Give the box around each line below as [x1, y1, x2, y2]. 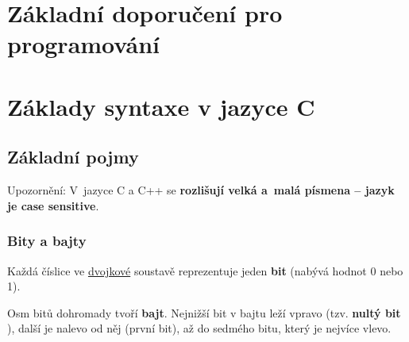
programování [7, 28, 160, 60]
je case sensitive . [7, 197, 99, 213]
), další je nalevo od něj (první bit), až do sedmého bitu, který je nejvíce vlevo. [7, 320, 392, 336]
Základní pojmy [7, 144, 139, 169]
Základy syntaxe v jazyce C [7, 90, 315, 122]
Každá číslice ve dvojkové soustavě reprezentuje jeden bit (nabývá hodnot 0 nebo [7, 262, 403, 279]
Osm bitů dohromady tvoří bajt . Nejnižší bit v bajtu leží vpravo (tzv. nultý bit [7, 304, 401, 321]
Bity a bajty [7, 231, 87, 251]
